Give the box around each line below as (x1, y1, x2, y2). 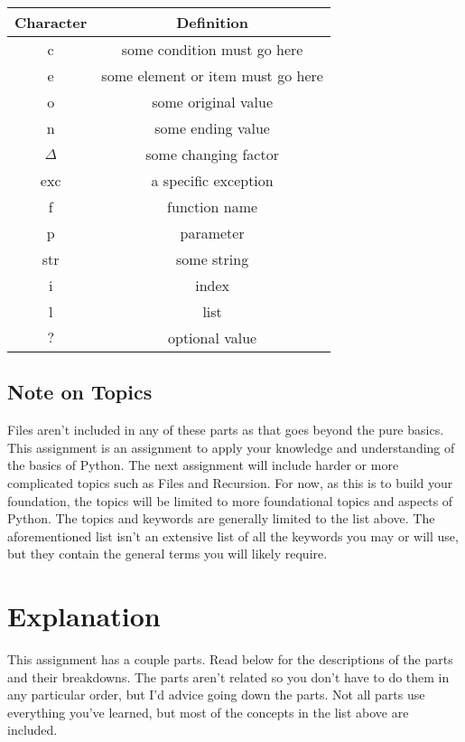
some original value (152, 91, 274, 112)
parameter (180, 222, 245, 243)
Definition (176, 12, 248, 33)
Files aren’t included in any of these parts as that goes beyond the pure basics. (7, 420, 444, 439)
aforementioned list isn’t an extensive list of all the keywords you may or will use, (7, 526, 459, 545)
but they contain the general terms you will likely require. (7, 544, 328, 563)
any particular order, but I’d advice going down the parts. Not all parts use (7, 685, 425, 704)
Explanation (7, 597, 161, 634)
